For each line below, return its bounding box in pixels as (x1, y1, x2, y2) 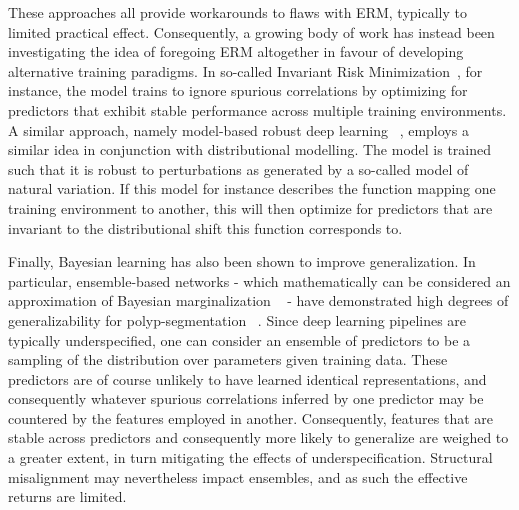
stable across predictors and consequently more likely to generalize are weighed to (8, 427, 509, 448)
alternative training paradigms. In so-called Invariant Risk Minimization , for (8, 60, 483, 81)
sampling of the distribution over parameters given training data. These (8, 349, 448, 370)
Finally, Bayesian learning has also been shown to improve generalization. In (8, 251, 476, 272)
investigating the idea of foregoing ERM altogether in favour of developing (8, 41, 464, 62)
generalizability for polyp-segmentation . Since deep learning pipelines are (8, 309, 467, 330)
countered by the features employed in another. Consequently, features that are (8, 407, 493, 428)
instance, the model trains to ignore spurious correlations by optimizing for (8, 80, 468, 101)
